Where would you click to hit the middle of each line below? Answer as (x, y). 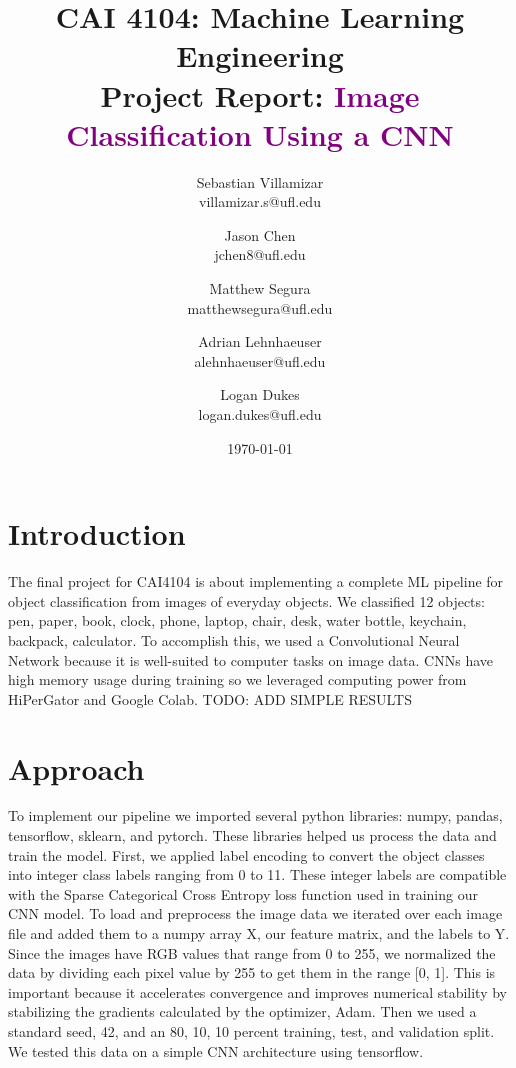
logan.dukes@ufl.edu (260, 414)
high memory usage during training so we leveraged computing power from (237, 679)
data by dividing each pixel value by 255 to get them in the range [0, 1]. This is (252, 972)
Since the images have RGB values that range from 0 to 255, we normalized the (252, 952)
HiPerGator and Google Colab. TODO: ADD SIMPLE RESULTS (210, 698)
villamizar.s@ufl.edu (260, 201)
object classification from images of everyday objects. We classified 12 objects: (246, 600)
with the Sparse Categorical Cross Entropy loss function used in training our (243, 893)
